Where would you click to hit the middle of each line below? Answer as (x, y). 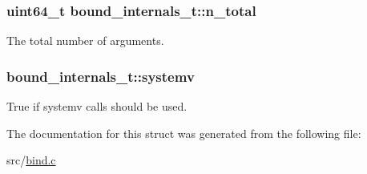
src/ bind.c (31, 160)
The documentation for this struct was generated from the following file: (184, 133)
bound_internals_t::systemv (101, 76)
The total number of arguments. (85, 40)
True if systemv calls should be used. (97, 106)
